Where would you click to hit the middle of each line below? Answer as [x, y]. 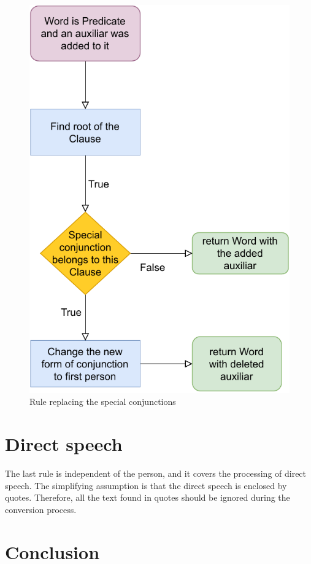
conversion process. [41, 509]
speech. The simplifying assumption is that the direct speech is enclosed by [146, 485]
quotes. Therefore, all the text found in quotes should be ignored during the [148, 497]
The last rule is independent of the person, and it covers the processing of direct [156, 473]
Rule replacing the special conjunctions [103, 401]
